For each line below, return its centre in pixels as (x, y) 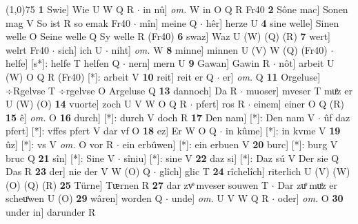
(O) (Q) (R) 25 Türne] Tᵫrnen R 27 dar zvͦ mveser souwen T (137, 184)
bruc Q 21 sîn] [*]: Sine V (60, 157)
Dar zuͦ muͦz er (307, 184)
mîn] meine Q (168, 22)
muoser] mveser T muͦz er (299, 90)
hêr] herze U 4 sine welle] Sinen (272, 22)
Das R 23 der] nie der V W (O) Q (78, 171)
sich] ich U (80, 49)
